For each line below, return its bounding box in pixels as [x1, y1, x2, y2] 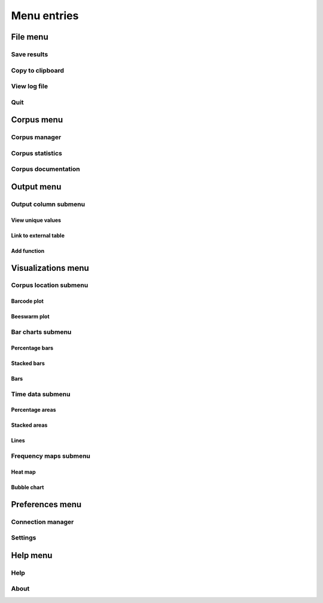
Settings [11, 533, 36, 542]
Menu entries [11, 9, 79, 22]
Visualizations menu [11, 263, 89, 273]
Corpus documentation [11, 165, 80, 173]
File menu [11, 32, 49, 42]
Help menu [11, 550, 53, 560]
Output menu [11, 182, 62, 192]
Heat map [11, 468, 36, 475]
